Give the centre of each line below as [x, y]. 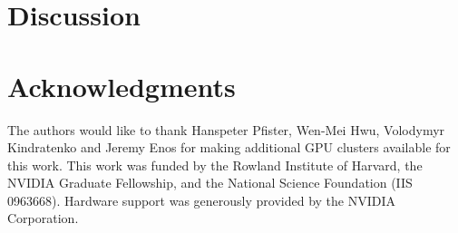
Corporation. [43, 218]
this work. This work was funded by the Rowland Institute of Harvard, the [215, 165]
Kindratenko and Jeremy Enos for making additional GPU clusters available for [229, 147]
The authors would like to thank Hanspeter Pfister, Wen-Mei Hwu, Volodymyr [226, 129]
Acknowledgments [122, 86]
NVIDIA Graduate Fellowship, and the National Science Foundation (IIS [210, 183]
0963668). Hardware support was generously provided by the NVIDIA [202, 200]
